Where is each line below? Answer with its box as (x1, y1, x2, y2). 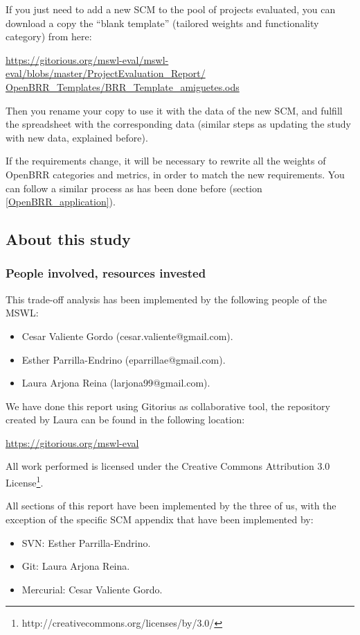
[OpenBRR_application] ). (6, 194, 116, 209)
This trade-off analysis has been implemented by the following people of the (6, 291, 327, 306)
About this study (6, 228, 131, 250)
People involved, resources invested (6, 264, 206, 282)
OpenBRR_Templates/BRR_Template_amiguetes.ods (6, 79, 240, 94)
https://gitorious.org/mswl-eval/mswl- (6, 52, 169, 67)
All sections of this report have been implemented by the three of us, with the (6, 498, 336, 513)
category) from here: (6, 29, 92, 44)
